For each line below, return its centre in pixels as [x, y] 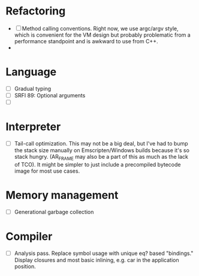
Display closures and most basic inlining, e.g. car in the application [97, 260]
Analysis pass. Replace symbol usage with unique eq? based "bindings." [104, 253]
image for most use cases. [47, 171]
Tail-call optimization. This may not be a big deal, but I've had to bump [101, 143]
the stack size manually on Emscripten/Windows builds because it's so [102, 150]
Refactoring [36, 11]
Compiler [29, 237]
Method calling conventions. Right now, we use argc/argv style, [100, 28]
